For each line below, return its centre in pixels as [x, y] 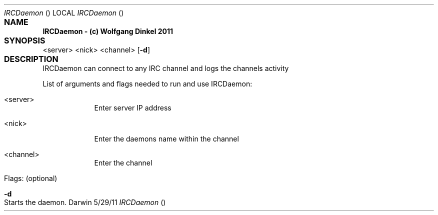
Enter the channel [123, 163]
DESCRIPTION [31, 59]
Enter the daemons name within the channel [166, 139]
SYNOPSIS [25, 40]
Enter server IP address [133, 108]
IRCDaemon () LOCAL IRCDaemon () [64, 13]
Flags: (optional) [31, 178]
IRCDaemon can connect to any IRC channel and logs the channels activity [166, 68]
